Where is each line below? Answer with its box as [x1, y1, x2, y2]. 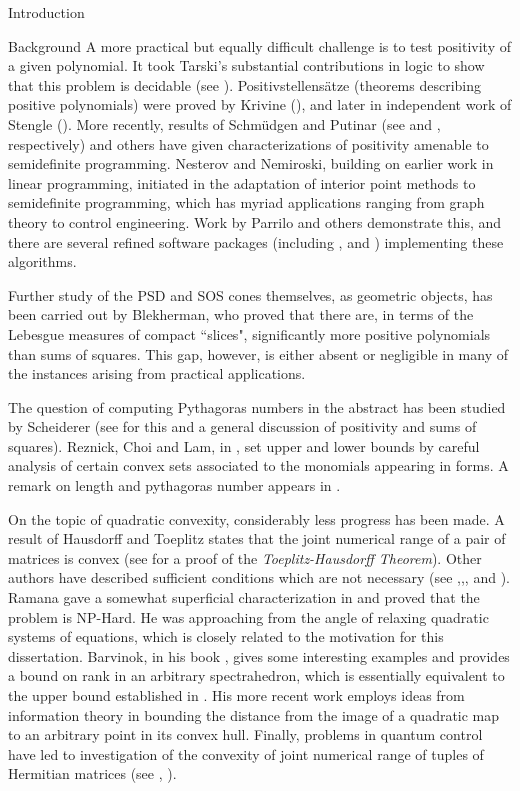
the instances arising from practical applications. [8, 363, 306, 384]
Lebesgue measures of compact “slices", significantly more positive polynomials [8, 323, 491, 344]
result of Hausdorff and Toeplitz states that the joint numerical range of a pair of [8, 528, 506, 549]
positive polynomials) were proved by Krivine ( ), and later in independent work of [8, 94, 512, 115]
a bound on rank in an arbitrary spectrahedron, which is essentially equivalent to [8, 665, 505, 686]
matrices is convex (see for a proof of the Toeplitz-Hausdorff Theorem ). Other [8, 547, 482, 568]
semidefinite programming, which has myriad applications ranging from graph [8, 192, 485, 213]
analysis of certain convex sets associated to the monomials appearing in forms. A [8, 455, 509, 476]
